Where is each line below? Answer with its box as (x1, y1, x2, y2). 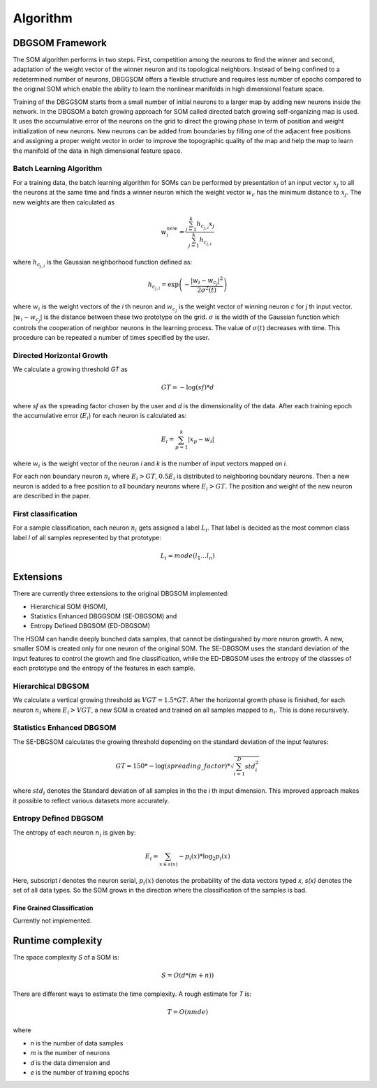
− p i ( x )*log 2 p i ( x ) (178, 852, 230, 862)
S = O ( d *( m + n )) (161, 971, 214, 980)
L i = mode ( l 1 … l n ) (160, 551, 216, 561)
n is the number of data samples (30, 1038, 124, 1047)
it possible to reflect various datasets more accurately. (13, 796, 170, 805)
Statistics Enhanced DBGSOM (13, 723, 117, 733)
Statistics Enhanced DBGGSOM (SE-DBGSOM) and (30, 612, 177, 620)
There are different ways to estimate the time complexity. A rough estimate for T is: (13, 990, 251, 998)
